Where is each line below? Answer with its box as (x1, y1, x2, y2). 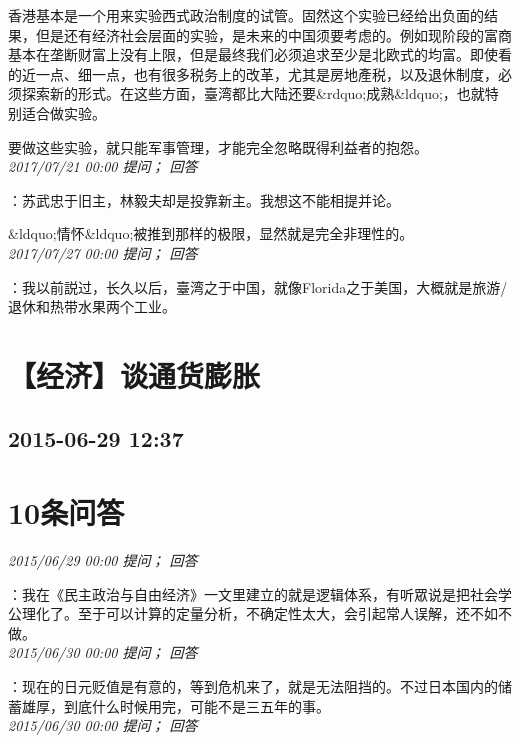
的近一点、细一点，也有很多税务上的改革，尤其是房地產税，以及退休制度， (8, 63, 498, 84)
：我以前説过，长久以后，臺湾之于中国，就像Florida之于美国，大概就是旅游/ (8, 276, 508, 297)
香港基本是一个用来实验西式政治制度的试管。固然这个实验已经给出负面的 (8, 5, 484, 25)
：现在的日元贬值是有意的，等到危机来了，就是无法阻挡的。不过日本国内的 (8, 675, 498, 696)
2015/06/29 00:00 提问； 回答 (8, 550, 198, 570)
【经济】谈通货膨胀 (8, 354, 261, 395)
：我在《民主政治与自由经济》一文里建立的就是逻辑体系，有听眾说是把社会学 (8, 583, 512, 604)
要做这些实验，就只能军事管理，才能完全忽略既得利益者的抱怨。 (8, 136, 428, 157)
